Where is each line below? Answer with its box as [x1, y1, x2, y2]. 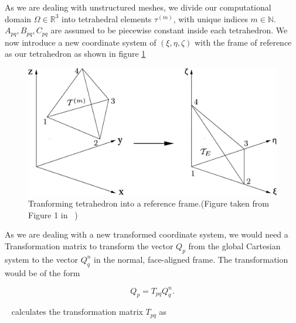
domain [5, 12, 32, 25]
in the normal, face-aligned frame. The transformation [94, 253, 288, 265]
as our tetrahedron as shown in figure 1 [5, 47, 146, 60]
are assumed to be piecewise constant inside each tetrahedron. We [50, 24, 288, 36]
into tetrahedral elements [62, 12, 152, 25]
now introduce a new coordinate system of [5, 36, 156, 48]
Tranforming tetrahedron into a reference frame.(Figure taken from [28, 197, 269, 209]
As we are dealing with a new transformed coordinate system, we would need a [5, 228, 288, 240]
